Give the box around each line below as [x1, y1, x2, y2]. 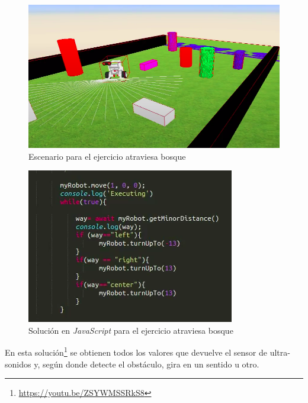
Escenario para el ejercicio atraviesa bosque [28, 150, 186, 162]
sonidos [5, 357, 31, 370]
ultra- [269, 346, 290, 359]
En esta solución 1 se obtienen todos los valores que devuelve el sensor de [5, 344, 268, 359]
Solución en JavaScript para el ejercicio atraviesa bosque [28, 324, 233, 336]
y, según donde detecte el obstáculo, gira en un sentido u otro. [34, 357, 259, 370]
